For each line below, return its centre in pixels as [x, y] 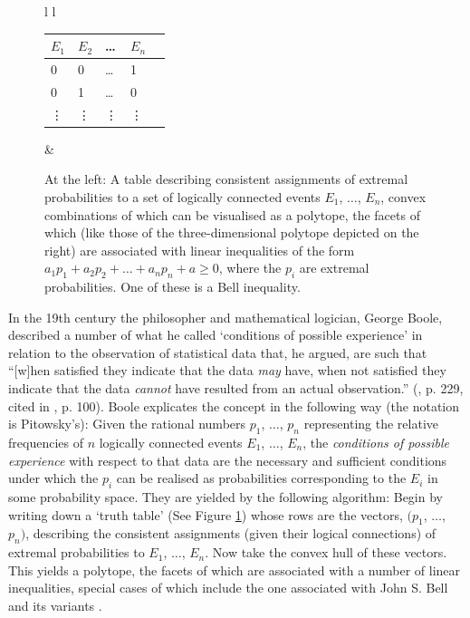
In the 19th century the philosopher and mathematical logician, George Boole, [225, 317]
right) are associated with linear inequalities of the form [200, 250]
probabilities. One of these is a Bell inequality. [173, 287]
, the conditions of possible [376, 443]
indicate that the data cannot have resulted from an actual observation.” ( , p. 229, [236, 388]
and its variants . [55, 605]
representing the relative [371, 424]
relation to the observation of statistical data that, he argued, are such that [218, 352]
